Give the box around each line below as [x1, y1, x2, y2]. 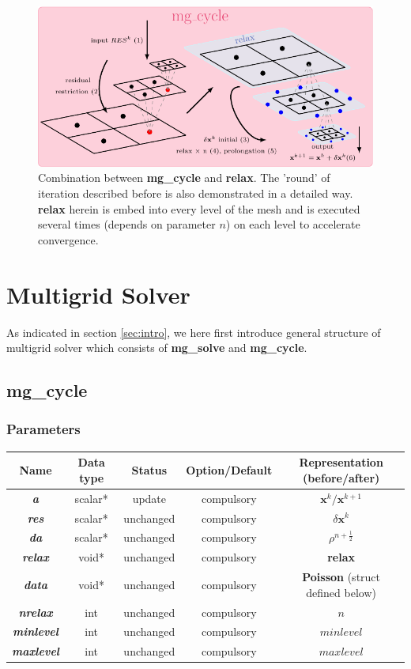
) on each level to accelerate [225, 216, 360, 232]
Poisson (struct [302, 569, 381, 585]
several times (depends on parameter [38, 216, 216, 232]
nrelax [18, 603, 53, 620]
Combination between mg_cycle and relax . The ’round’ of [38, 169, 330, 186]
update [132, 489, 167, 506]
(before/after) [302, 469, 380, 486]
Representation [299, 454, 383, 471]
